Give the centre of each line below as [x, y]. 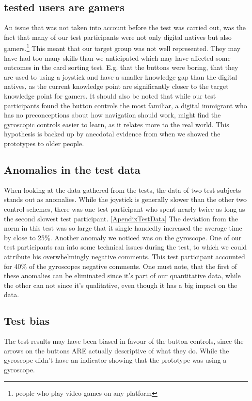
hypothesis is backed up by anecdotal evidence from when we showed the [112, 134]
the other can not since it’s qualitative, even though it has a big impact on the [121, 285]
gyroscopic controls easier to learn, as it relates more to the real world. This [117, 124]
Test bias [27, 321]
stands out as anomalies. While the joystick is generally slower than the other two [126, 199]
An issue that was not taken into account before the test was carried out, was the [125, 27]
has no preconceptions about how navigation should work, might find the [112, 115]
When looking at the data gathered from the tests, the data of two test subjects [123, 190]
